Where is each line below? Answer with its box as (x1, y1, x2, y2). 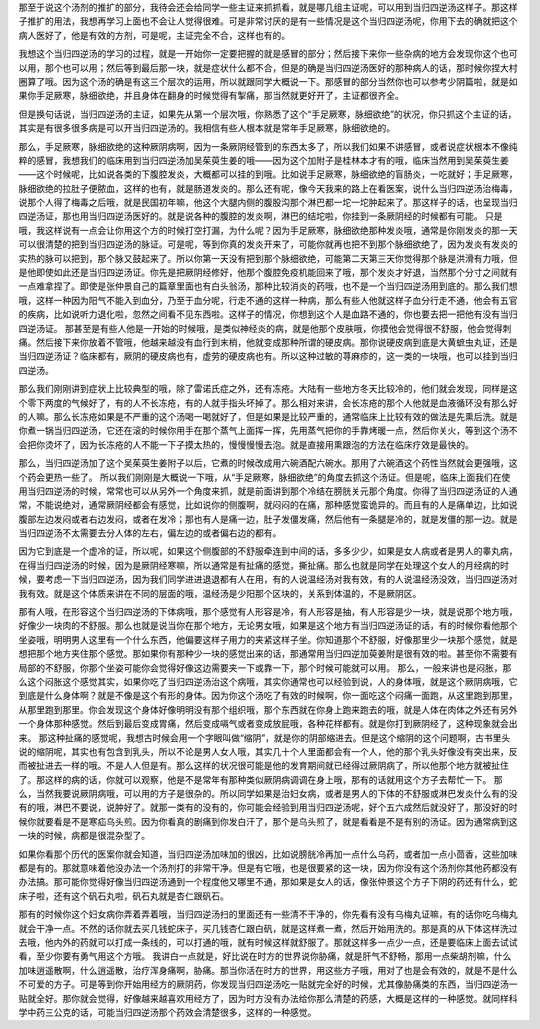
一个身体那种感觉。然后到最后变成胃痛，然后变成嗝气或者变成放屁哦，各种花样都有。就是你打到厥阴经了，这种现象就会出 (18, 718, 518, 730)
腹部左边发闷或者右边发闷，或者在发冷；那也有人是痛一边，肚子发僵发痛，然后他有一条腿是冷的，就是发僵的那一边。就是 (18, 513, 518, 525)
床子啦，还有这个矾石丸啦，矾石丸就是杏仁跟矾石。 (18, 890, 229, 902)
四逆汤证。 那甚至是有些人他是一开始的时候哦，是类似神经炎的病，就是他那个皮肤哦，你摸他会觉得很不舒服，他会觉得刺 (18, 322, 512, 334)
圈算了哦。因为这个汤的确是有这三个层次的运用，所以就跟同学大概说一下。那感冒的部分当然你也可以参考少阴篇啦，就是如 (18, 75, 518, 87)
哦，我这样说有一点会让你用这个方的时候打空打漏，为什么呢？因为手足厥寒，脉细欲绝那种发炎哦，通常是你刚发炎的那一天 (18, 224, 518, 236)
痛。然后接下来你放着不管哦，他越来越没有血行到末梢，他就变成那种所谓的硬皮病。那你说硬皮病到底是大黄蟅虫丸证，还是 (18, 336, 518, 348)
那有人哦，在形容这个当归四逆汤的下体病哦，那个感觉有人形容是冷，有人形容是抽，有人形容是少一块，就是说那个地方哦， (18, 606, 518, 618)
